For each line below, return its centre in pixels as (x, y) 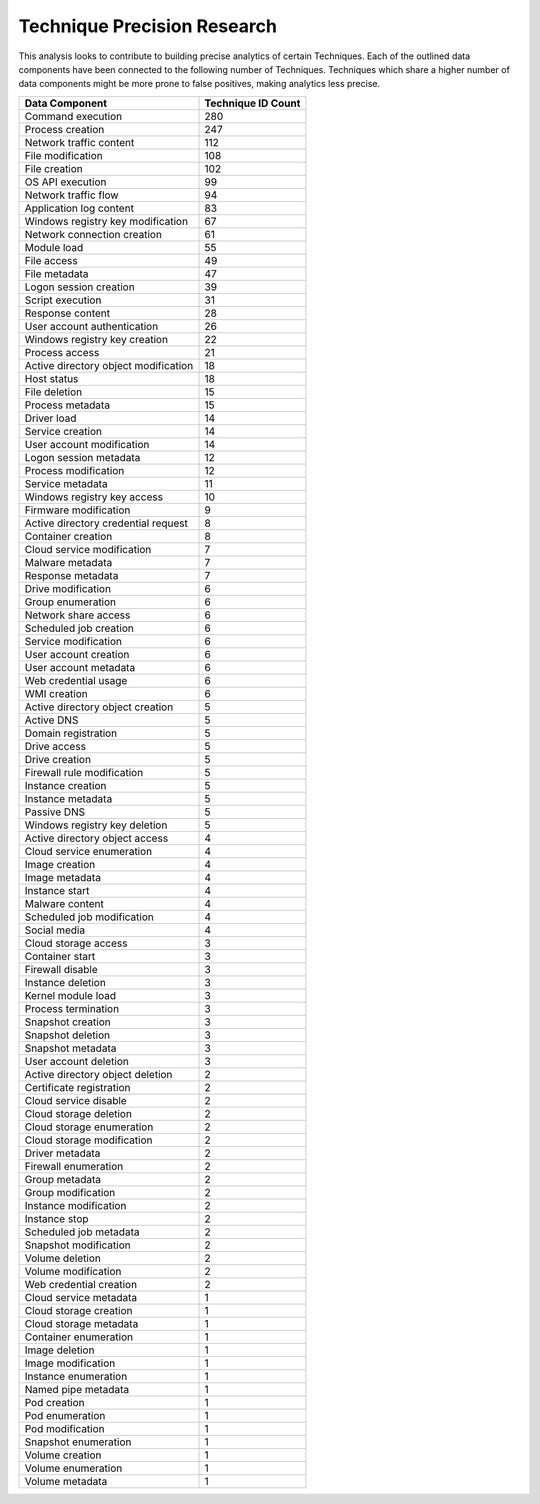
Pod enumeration (65, 1415)
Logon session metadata (82, 457)
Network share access (77, 615)
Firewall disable (61, 969)
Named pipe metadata (77, 1389)
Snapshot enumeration (78, 1442)
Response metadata (71, 575)
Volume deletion (63, 1258)
